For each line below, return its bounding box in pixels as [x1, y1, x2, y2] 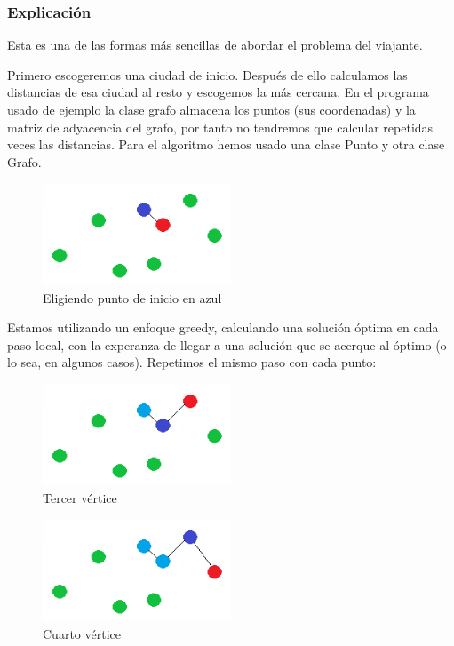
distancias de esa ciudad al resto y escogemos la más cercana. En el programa [7, 83, 429, 101]
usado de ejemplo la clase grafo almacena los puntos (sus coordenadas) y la [7, 100, 416, 118]
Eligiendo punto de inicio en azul [43, 288, 222, 307]
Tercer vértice [43, 489, 117, 507]
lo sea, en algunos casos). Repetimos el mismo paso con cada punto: [7, 353, 377, 371]
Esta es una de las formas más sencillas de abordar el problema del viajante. [7, 36, 423, 54]
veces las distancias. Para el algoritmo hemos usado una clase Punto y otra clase [7, 135, 445, 154]
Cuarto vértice [43, 624, 121, 642]
